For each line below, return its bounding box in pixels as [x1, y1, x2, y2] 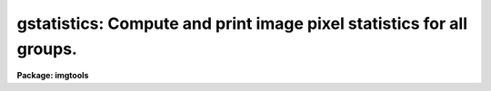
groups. [16, 39, 77, 59]
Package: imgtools [16, 70, 89, 81]
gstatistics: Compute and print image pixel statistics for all [16, 14, 468, 33]
